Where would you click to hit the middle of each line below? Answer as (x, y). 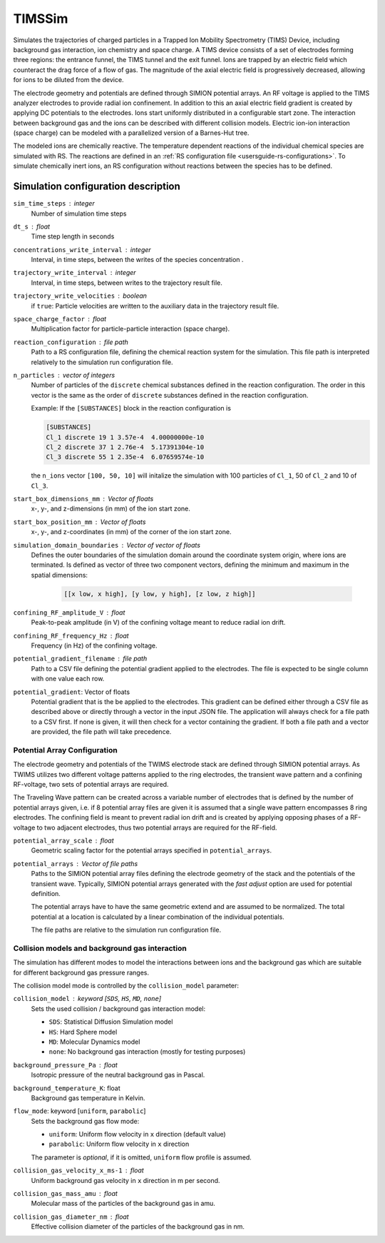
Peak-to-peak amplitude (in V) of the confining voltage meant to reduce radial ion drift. (158, 623)
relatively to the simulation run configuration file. (102, 362)
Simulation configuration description (97, 187)
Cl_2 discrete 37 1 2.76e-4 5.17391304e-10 (125, 447)
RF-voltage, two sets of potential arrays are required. (91, 785)
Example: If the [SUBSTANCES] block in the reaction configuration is (131, 408)
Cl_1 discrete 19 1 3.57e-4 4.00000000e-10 (125, 437)
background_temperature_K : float (67, 1088)
